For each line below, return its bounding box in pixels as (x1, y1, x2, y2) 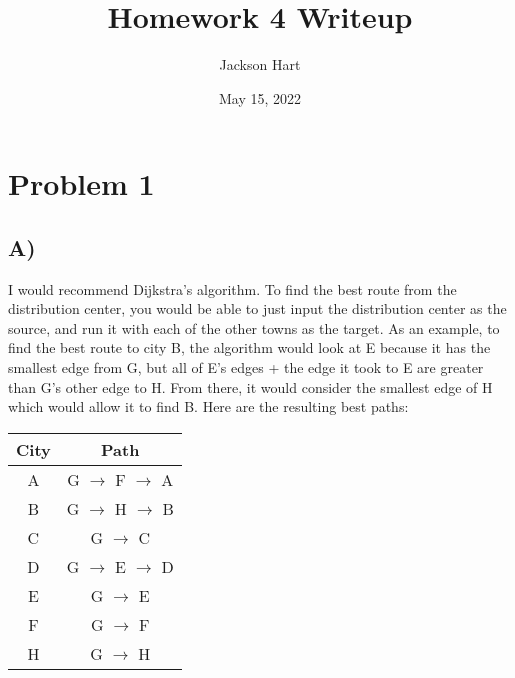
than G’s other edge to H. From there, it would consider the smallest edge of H (8, 376, 493, 397)
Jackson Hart (219, 54, 301, 75)
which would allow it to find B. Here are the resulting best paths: (8, 396, 409, 417)
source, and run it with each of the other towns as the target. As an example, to (8, 317, 500, 338)
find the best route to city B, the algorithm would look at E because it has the (8, 337, 491, 358)
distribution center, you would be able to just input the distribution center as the (8, 298, 507, 319)
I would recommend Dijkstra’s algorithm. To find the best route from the (8, 278, 457, 299)
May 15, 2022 (218, 87, 302, 108)
